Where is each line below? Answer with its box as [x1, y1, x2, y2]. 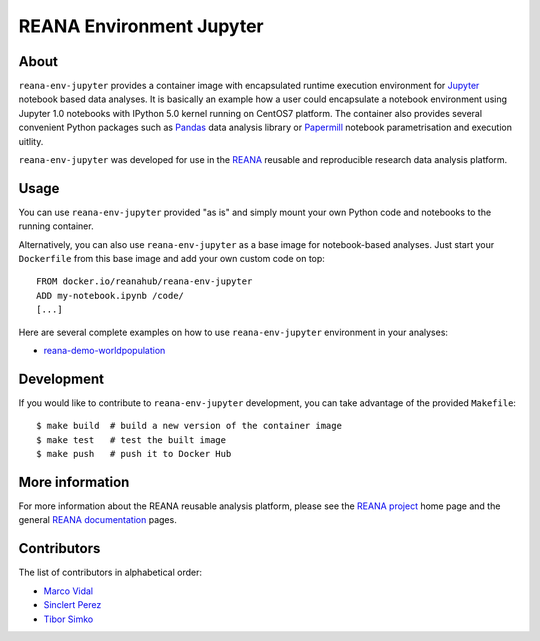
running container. [18, 220, 94, 232]
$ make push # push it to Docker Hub [36, 448, 232, 460]
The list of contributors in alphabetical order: [18, 566, 203, 579]
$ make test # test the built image [36, 434, 227, 445]
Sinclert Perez [43, 599, 102, 611]
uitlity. [18, 135, 44, 147]
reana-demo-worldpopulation [43, 345, 166, 357]
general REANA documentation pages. [18, 514, 177, 526]
